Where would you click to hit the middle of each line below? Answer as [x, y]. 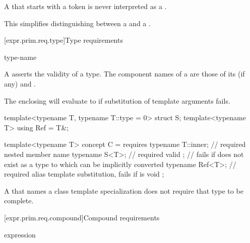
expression [20, 234]
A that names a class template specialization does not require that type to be [124, 190]
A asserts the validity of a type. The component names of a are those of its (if [124, 74]
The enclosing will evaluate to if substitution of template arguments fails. [117, 100]
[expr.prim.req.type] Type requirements [64, 40]
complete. [19, 200]
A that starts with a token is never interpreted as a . [85, 6]
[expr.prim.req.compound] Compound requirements [82, 217]
